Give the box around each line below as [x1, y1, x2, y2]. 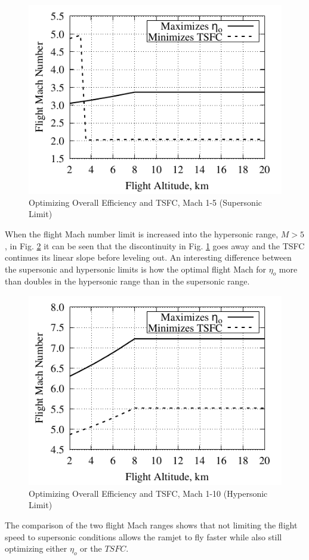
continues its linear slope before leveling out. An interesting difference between [5, 251, 292, 264]
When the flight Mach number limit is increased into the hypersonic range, [5, 227, 279, 240]
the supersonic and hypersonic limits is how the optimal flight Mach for [5, 262, 267, 275]
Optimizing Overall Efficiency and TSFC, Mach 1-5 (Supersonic [29, 196, 262, 208]
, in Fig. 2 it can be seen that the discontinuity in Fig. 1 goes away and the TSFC [5, 239, 305, 252]
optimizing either [5, 542, 67, 555]
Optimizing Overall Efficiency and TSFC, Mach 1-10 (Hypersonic [29, 487, 268, 499]
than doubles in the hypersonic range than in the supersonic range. [5, 275, 250, 287]
